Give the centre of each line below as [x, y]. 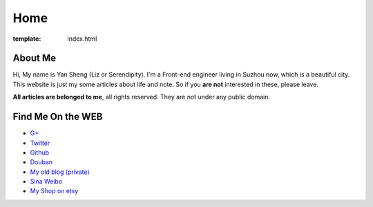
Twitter [40, 143]
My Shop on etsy [54, 191]
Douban [41, 162]
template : [27, 39]
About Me [35, 58]
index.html [82, 39]
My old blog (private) [60, 172]
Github [40, 152]
